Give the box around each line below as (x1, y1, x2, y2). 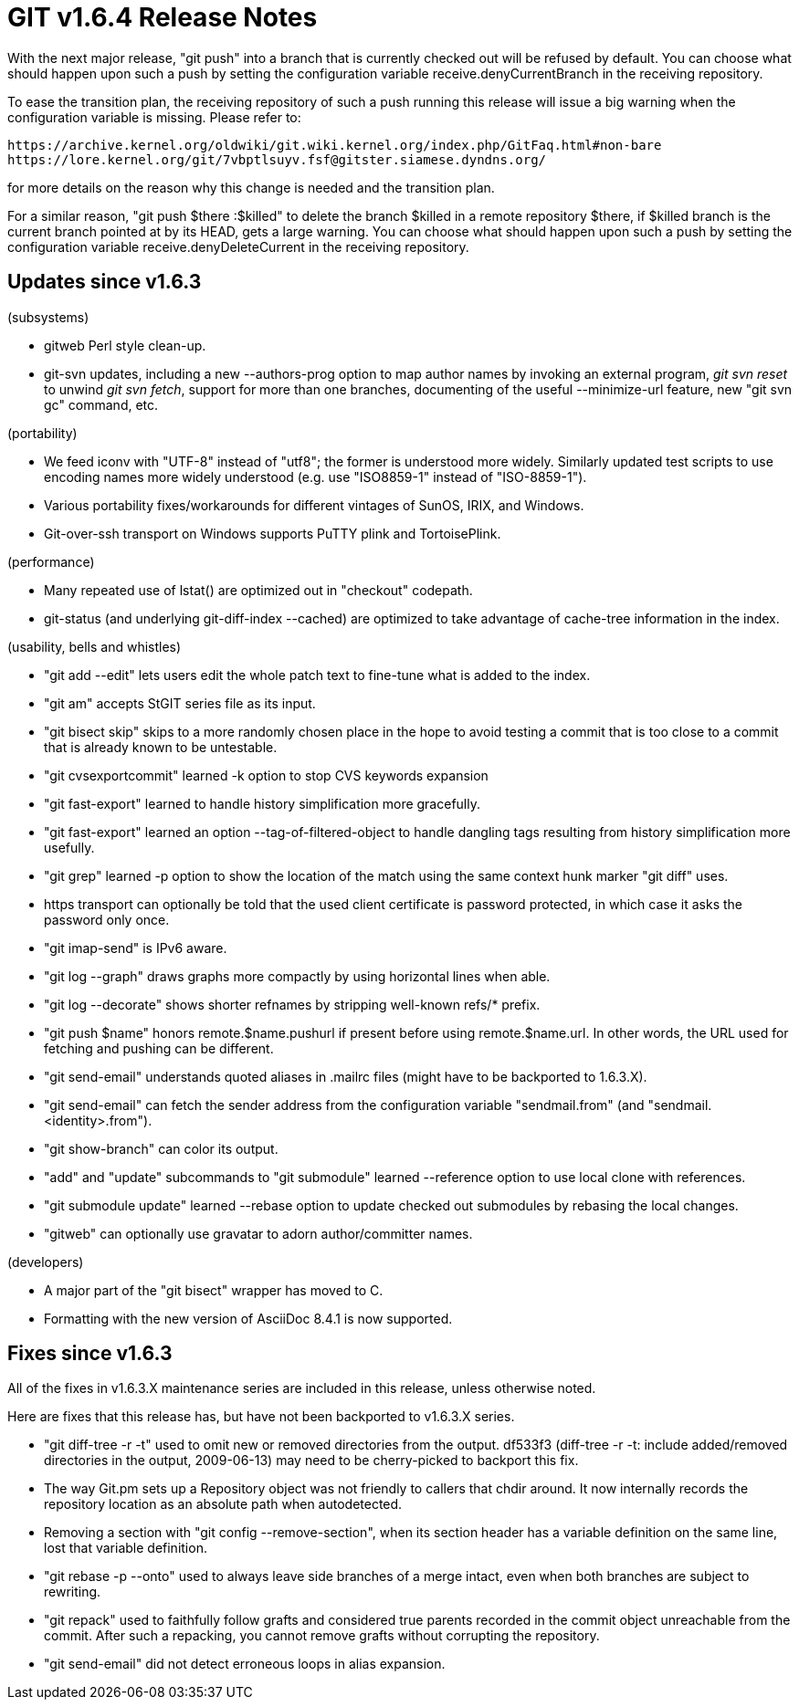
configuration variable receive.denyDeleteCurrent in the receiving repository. (7, 238, 469, 255)
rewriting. (44, 1584, 101, 1600)
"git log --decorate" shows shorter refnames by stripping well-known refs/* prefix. (44, 996, 541, 1012)
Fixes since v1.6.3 (7, 1342, 173, 1366)
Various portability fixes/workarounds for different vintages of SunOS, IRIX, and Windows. (44, 497, 584, 513)
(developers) (7, 1253, 84, 1270)
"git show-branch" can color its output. (44, 1140, 279, 1157)
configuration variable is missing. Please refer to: (7, 109, 301, 125)
